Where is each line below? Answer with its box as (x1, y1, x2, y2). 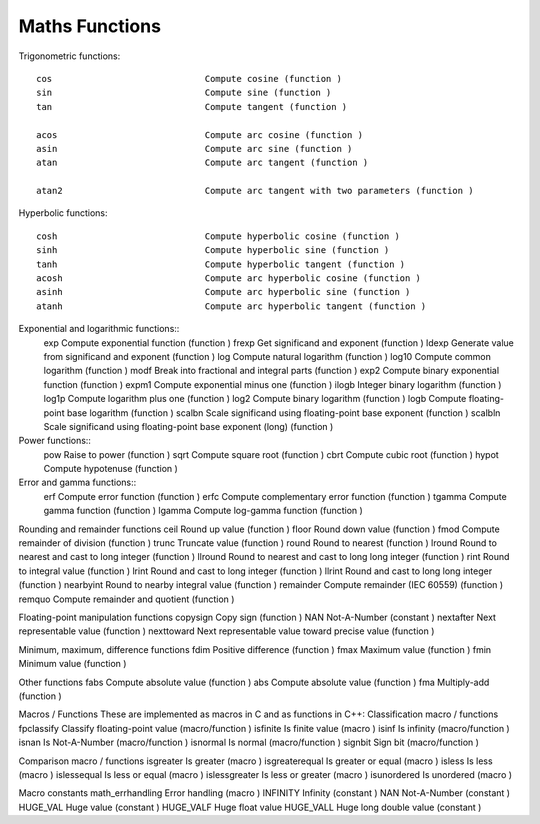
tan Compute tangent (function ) (36, 101, 348, 112)
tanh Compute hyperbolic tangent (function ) (36, 258, 406, 270)
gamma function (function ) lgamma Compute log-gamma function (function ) (43, 505, 364, 517)
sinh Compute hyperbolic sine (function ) (36, 245, 390, 256)
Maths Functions (18, 15, 162, 37)
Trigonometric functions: (18, 50, 121, 62)
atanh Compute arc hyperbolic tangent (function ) (36, 300, 427, 312)
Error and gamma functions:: (18, 476, 137, 489)
